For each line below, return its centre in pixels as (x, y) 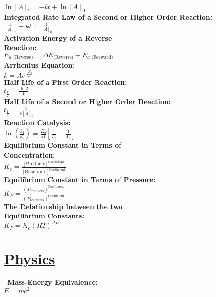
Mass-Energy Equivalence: (53, 282)
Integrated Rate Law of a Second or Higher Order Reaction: (108, 17)
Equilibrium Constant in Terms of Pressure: (80, 179)
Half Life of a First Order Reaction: (66, 82)
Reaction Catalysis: (37, 122)
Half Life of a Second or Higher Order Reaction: (87, 101)
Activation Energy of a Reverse (58, 38)
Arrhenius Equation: (39, 65)
